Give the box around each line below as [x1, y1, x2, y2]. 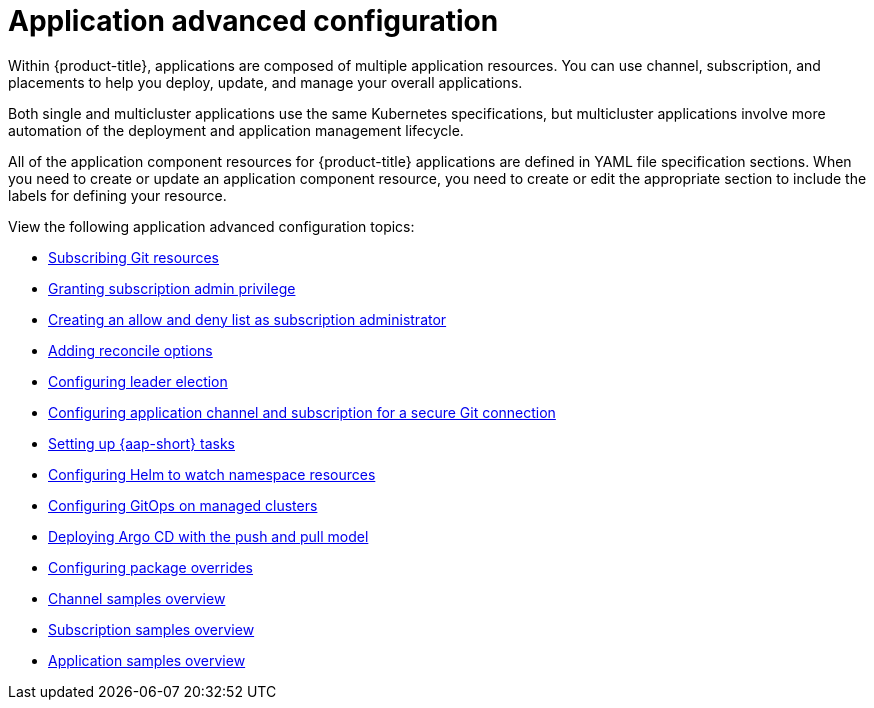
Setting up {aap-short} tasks [48, 434, 235, 452]
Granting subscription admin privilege [48, 279, 296, 297]
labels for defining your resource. [8, 186, 227, 204]
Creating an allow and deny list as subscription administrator [48, 310, 447, 328]
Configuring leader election [48, 372, 228, 390]
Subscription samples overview [48, 620, 255, 638]
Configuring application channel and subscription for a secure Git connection [48, 403, 556, 421]
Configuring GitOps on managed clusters [48, 496, 318, 514]
